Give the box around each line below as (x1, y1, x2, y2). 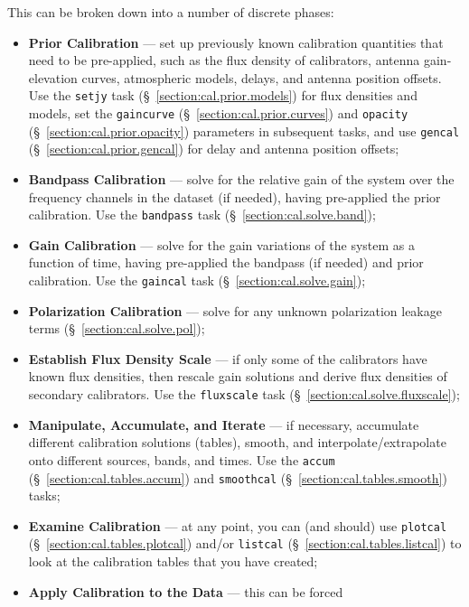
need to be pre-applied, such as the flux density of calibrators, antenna (28, 51, 420, 70)
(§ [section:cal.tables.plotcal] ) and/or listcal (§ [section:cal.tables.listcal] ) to (28, 534, 462, 553)
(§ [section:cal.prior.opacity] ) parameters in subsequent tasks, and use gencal (28, 121, 460, 140)
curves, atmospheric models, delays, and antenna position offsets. (81, 68, 442, 87)
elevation (28, 68, 78, 87)
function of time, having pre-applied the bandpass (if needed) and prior (28, 253, 424, 272)
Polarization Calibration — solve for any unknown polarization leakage (28, 301, 442, 320)
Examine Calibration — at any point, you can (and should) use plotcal (28, 516, 447, 535)
